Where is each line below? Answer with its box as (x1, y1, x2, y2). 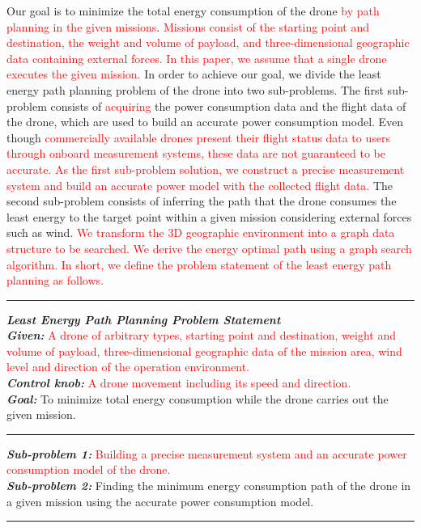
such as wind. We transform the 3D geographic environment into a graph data (6, 224, 395, 241)
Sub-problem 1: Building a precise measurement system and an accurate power (6, 445, 407, 462)
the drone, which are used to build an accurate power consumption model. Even (6, 113, 404, 130)
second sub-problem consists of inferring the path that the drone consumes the (6, 192, 397, 209)
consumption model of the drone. (6, 461, 171, 478)
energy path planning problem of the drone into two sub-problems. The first (6, 81, 384, 98)
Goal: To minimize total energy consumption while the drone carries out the (6, 390, 389, 407)
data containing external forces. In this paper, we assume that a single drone (6, 49, 387, 66)
